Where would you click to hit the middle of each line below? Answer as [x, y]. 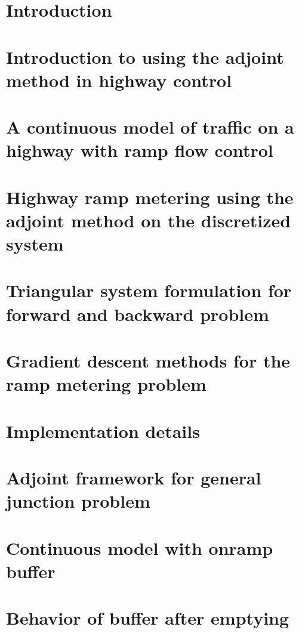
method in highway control [119, 80]
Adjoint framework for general [134, 477]
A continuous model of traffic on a [150, 127]
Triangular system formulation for [149, 290]
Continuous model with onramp [140, 547]
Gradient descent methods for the [148, 360]
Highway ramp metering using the [150, 197]
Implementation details [103, 430]
